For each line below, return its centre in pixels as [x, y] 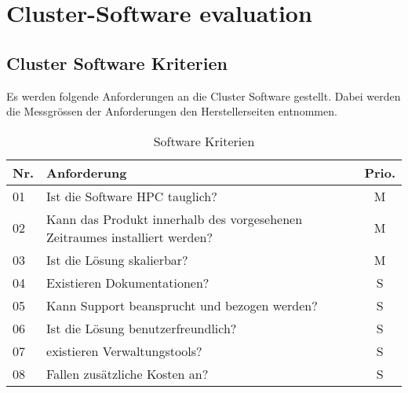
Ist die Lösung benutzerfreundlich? [142, 328]
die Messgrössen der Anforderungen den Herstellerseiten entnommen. [172, 111]
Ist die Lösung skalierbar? [117, 259]
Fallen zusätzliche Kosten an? [127, 373]
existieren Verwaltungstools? [124, 351]
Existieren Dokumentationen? [128, 282]
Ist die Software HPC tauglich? [132, 196]
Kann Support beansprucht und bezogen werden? [182, 305]
